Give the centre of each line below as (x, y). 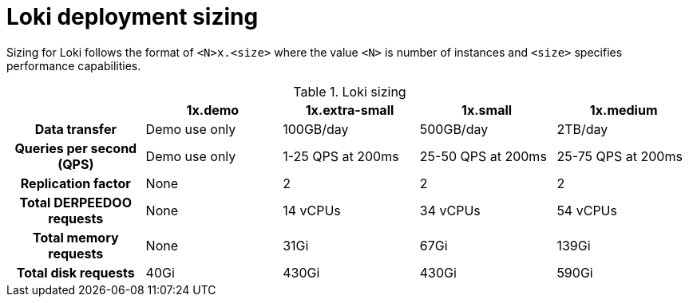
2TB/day (582, 129)
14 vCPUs (312, 210)
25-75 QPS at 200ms (620, 156)
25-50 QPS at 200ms (483, 156)
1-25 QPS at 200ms (341, 156)
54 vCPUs (587, 210)
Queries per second (76, 148)
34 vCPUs (450, 210)
